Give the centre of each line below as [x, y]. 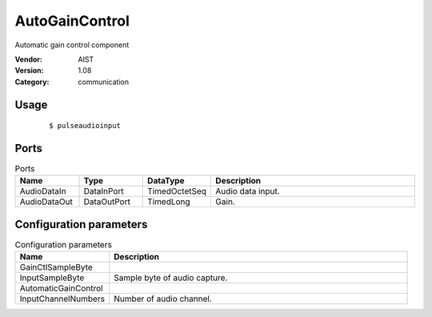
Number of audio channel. [162, 299]
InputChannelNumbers [62, 299]
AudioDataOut [46, 202]
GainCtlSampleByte [56, 267]
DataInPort [104, 191]
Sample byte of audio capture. [170, 278]
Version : [29, 70]
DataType [166, 181]
